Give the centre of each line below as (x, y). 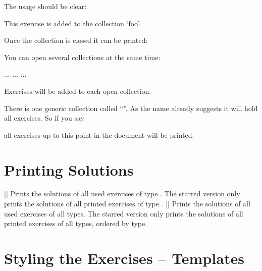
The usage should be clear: (45, 6)
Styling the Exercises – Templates (124, 258)
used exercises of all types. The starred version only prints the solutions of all (124, 213)
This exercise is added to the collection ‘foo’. (72, 23)
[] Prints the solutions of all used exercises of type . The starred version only (122, 194)
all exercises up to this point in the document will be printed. (99, 134)
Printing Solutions (69, 169)
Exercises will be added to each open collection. (78, 91)
